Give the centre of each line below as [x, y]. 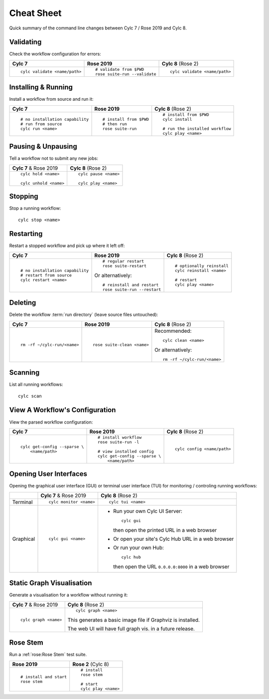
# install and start [44, 677]
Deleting [23, 303]
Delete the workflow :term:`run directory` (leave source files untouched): [84, 315]
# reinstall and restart [131, 285]
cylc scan [30, 396]
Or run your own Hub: [138, 547]
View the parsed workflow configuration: [51, 422]
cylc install [177, 119]
